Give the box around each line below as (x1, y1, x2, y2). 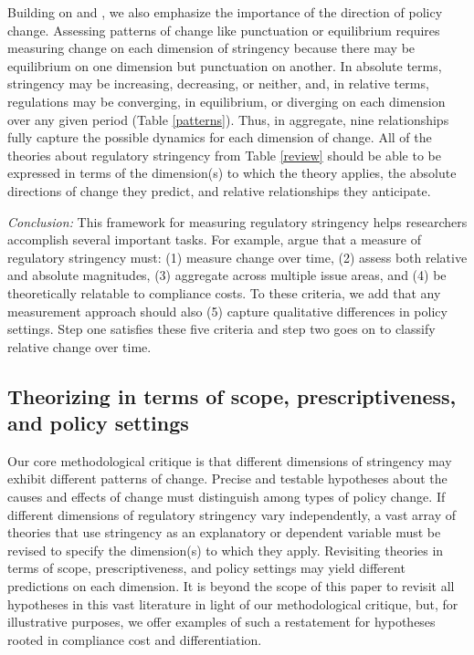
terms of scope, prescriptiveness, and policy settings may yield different (7, 558, 406, 577)
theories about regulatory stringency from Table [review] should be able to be (7, 145, 441, 164)
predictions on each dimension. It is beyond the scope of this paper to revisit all (7, 577, 455, 596)
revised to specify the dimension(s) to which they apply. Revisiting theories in (7, 540, 444, 559)
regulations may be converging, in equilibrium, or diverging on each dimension (7, 91, 446, 110)
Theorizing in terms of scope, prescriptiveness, (7, 381, 457, 410)
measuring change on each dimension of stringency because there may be (7, 38, 416, 57)
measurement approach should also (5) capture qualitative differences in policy (7, 301, 448, 320)
